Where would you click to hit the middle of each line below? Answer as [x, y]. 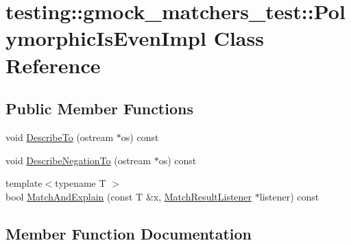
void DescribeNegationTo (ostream [78, 160]
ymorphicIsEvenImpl [106, 38]
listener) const [289, 196]
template [24, 183]
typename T [81, 183]
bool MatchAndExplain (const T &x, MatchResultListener [129, 196]
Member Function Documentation [129, 233]
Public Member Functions [99, 108]
